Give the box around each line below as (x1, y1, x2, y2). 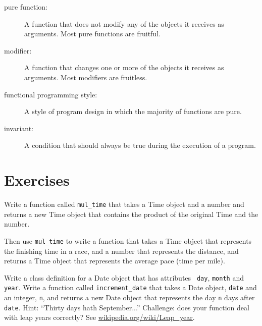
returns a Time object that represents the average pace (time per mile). (4, 255, 225, 266)
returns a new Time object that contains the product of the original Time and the (4, 208, 258, 219)
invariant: (4, 123, 34, 133)
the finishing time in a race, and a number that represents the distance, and (4, 245, 239, 256)
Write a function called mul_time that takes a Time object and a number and (4, 199, 244, 209)
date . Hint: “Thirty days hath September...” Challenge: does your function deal (4, 302, 249, 312)
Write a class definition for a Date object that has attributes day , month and (4, 272, 244, 283)
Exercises (4, 170, 70, 190)
